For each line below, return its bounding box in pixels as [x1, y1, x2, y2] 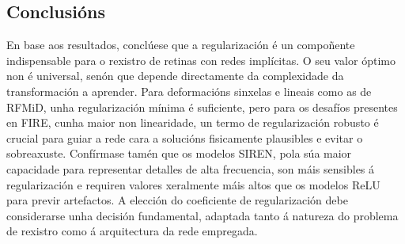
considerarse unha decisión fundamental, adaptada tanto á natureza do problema [6, 207, 399, 223]
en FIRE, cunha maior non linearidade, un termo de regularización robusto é [6, 114, 379, 131]
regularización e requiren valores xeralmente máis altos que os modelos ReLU [6, 176, 380, 193]
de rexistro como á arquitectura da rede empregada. [6, 223, 258, 239]
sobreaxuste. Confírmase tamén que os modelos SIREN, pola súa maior [6, 145, 352, 162]
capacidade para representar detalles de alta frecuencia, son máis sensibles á [6, 160, 375, 177]
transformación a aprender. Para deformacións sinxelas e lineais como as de [6, 82, 372, 99]
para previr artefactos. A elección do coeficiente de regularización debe [6, 192, 348, 208]
